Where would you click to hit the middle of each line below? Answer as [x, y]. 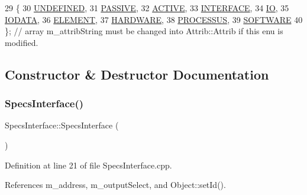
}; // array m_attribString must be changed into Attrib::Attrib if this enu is [144, 31]
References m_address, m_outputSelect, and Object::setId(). [115, 185]
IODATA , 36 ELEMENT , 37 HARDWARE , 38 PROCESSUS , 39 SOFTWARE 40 [154, 19]
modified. [22, 42]
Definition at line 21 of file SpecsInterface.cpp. [88, 165]
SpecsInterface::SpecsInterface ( [62, 125]
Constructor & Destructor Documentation [137, 74]
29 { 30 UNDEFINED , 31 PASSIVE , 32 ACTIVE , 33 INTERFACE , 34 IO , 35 [147, 8]
